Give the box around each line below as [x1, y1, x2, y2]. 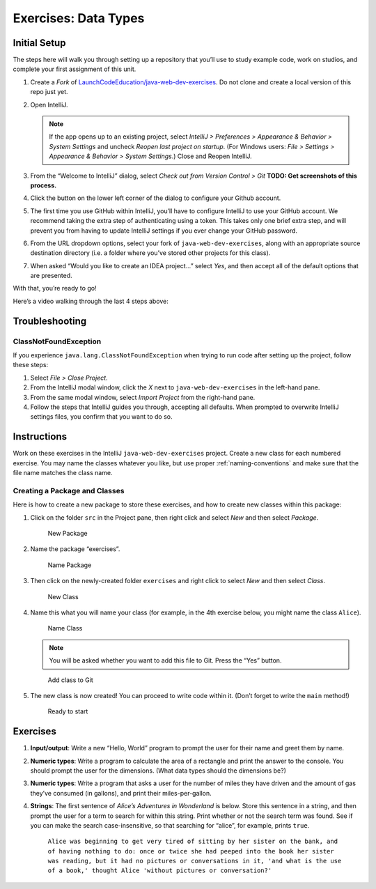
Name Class [47, 624, 83, 633]
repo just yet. [30, 88, 69, 96]
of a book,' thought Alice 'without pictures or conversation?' [47, 867, 272, 874]
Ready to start [47, 707, 88, 716]
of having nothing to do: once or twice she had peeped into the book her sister [47, 847, 334, 855]
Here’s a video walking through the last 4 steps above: [13, 297, 169, 305]
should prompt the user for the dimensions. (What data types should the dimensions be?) [30, 766, 287, 775]
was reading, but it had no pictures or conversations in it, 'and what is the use [47, 857, 342, 865]
